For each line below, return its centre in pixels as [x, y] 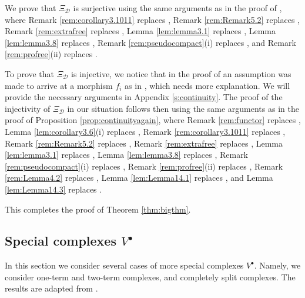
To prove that [30, 73]
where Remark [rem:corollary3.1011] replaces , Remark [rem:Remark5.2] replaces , [152, 19]
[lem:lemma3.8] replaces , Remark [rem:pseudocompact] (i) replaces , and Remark [150, 42]
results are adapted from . [51, 288]
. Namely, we [277, 265]
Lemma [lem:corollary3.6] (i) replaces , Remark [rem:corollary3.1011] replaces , [145, 131]
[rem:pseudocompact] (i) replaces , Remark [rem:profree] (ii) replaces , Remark [144, 166]
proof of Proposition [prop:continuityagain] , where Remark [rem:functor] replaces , [153, 120]
